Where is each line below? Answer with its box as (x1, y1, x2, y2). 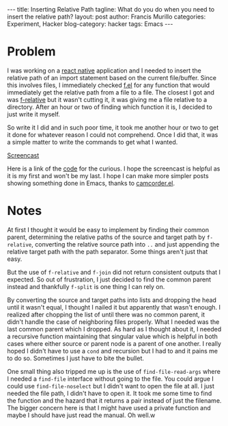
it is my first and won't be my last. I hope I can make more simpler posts (7, 171, 210, 179)
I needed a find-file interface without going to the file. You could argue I (7, 375, 214, 383)
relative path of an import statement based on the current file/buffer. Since (7, 73, 217, 82)
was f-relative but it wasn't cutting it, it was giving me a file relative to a (7, 95, 208, 103)
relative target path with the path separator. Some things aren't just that (7, 247, 208, 255)
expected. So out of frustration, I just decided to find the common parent (7, 275, 212, 284)
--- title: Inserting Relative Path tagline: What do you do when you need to (7, 5, 215, 13)
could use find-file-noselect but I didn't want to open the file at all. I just (7, 381, 215, 390)
